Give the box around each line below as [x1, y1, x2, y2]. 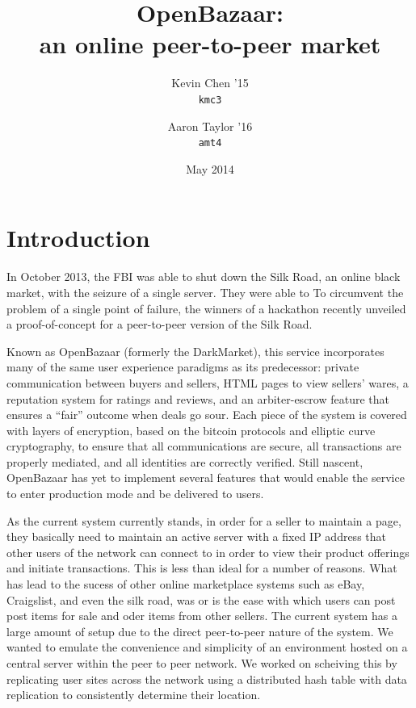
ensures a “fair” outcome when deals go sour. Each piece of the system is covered [6, 406, 407, 423]
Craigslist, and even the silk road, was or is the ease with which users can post [6, 591, 396, 608]
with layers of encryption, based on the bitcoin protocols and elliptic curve [6, 421, 376, 438]
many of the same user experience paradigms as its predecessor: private [6, 358, 359, 375]
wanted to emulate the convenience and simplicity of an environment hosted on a [6, 639, 408, 656]
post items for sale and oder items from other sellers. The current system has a [6, 607, 397, 624]
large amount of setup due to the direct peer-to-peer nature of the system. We [6, 622, 393, 639]
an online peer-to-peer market [39, 27, 381, 61]
